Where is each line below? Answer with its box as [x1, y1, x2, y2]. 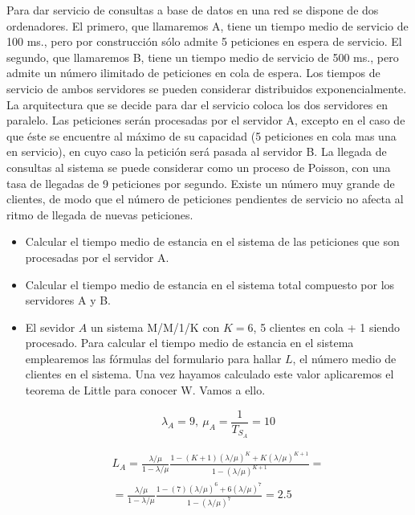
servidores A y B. [25, 292, 111, 309]
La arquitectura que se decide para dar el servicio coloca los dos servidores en [6, 96, 388, 112]
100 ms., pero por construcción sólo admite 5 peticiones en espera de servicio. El [6, 33, 402, 50]
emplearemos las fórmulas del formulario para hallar [25, 349, 282, 366]
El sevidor [25, 318, 75, 335]
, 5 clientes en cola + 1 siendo [253, 318, 401, 335]
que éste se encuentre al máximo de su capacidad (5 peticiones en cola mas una [6, 127, 397, 144]
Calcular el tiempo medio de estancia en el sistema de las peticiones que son [25, 233, 400, 250]
